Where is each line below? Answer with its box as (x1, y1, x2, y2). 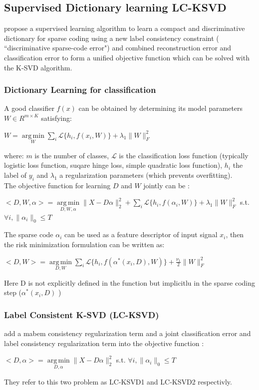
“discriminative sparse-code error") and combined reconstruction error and (4, 42, 232, 53)
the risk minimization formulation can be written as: (4, 239, 165, 249)
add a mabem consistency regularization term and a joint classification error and (4, 328, 251, 339)
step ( (4, 287, 22, 298)
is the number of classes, (34, 150, 109, 160)
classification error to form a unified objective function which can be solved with (4, 52, 250, 62)
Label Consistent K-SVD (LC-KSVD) (4, 308, 159, 321)
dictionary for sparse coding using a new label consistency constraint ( (4, 32, 219, 43)
